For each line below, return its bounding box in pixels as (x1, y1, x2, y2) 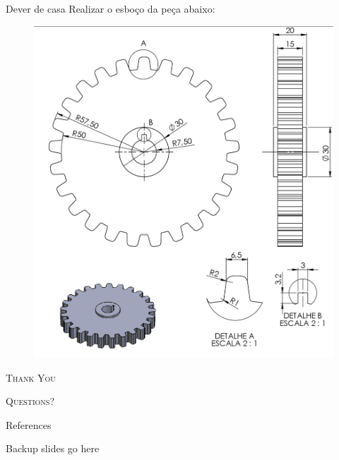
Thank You (6, 370, 56, 385)
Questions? (6, 394, 55, 408)
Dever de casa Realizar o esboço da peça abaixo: (6, 1, 215, 16)
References (6, 417, 52, 432)
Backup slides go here (6, 441, 100, 456)
